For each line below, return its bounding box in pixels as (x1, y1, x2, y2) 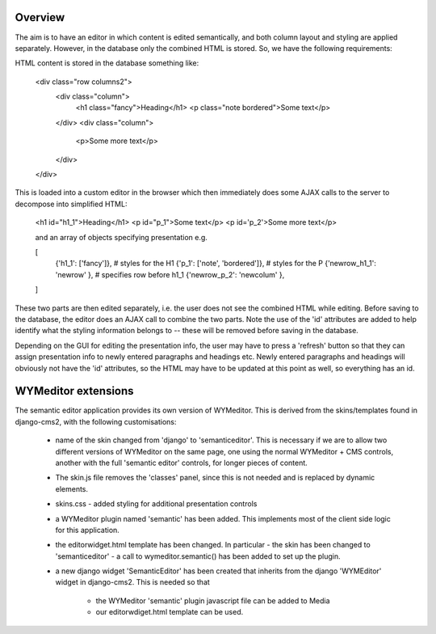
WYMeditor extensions (15, 384, 134, 398)
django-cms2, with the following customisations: (15, 416, 177, 426)
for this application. (55, 525, 120, 535)
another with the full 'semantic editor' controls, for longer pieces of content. (55, 458, 308, 467)
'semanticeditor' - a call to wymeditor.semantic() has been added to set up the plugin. (55, 551, 341, 561)
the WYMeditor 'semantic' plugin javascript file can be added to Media (95, 595, 330, 606)
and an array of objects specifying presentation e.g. (35, 232, 208, 242)
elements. (55, 484, 89, 493)
